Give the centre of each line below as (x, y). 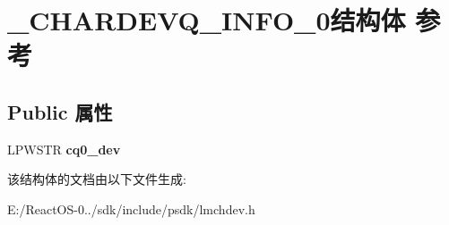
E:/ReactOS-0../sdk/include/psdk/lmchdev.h (131, 208)
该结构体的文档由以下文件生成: (97, 179)
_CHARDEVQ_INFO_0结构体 (207, 20)
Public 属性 (60, 111)
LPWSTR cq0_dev (64, 149)
